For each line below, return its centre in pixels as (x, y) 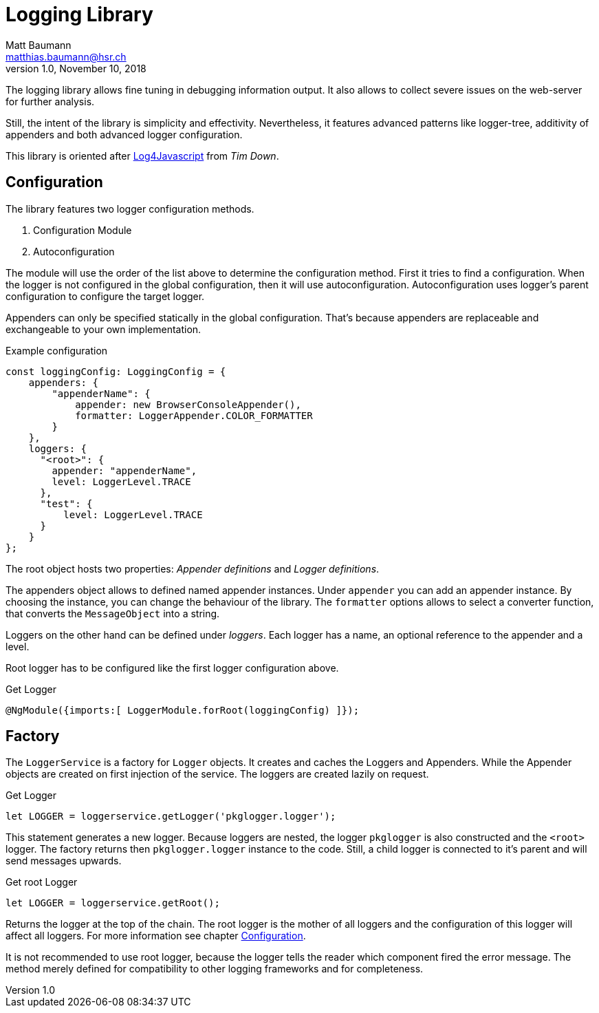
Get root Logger (42, 882)
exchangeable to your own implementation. (104, 329)
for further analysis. (50, 101)
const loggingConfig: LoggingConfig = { (116, 371)
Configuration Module (83, 230)
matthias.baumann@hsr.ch (66, 56)
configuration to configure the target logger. (105, 296)
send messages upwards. (64, 861)
